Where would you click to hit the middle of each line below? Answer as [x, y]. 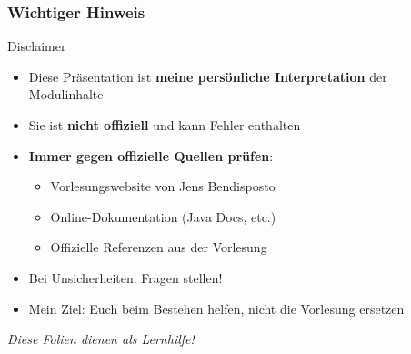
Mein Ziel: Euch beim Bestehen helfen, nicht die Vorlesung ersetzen [216, 308]
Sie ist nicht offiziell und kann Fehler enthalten [165, 125]
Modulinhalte [66, 94]
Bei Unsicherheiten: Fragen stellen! [125, 277]
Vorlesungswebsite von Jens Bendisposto [163, 186]
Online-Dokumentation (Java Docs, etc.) [163, 216]
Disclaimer [37, 46]
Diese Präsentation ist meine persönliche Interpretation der [208, 76]
